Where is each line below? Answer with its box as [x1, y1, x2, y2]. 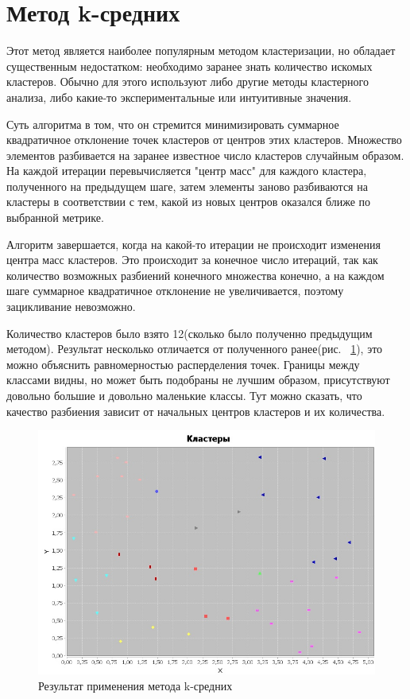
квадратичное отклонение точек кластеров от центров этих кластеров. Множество [6, 131, 402, 148]
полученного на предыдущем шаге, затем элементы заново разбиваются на [6, 177, 368, 194]
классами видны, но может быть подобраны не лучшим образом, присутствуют [6, 371, 390, 388]
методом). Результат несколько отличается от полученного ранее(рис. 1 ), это [6, 340, 383, 357]
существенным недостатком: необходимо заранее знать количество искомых [6, 57, 373, 74]
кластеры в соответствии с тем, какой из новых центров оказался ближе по [6, 193, 371, 210]
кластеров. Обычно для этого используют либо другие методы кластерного [6, 73, 369, 90]
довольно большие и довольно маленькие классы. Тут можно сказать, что [6, 387, 362, 403]
